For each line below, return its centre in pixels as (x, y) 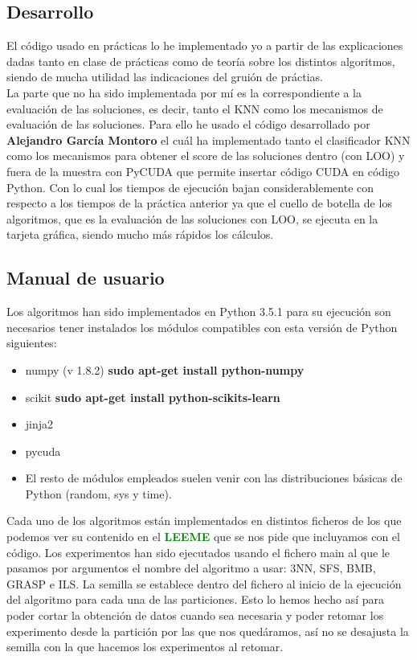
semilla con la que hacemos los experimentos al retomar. (145, 647)
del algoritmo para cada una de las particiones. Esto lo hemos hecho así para (196, 599)
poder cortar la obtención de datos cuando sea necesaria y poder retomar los (195, 615)
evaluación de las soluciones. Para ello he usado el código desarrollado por (188, 124)
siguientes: (32, 343)
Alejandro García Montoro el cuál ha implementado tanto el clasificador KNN (208, 139)
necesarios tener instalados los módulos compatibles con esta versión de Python (202, 327)
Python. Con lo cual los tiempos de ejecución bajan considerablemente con (190, 187)
